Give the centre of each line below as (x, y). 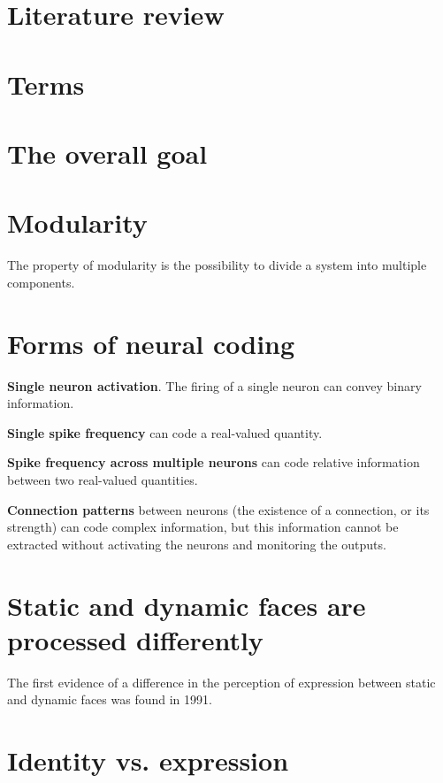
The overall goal (107, 153)
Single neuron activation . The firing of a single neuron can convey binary (214, 385)
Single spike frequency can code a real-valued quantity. (165, 432)
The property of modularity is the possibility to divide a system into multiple (217, 265)
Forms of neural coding (151, 343)
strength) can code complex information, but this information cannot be (203, 527)
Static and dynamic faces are (187, 605)
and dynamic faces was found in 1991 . (110, 699)
